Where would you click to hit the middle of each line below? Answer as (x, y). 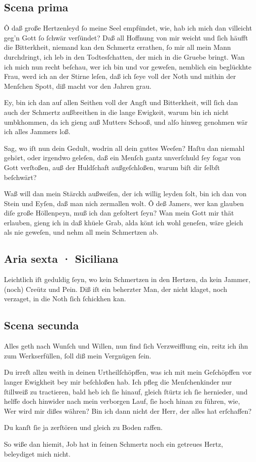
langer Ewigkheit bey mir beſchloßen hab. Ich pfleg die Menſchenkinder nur (118, 382)
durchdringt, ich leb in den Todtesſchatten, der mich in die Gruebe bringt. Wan (125, 56)
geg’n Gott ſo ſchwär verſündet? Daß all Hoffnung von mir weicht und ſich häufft (126, 37)
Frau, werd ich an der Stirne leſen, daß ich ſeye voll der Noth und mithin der (120, 76)
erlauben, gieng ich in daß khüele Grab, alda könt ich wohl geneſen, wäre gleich (124, 222)
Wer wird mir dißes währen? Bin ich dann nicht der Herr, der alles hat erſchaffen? (128, 410)
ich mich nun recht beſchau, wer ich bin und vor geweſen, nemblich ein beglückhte (128, 66)
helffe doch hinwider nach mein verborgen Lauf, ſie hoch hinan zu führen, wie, (122, 401)
